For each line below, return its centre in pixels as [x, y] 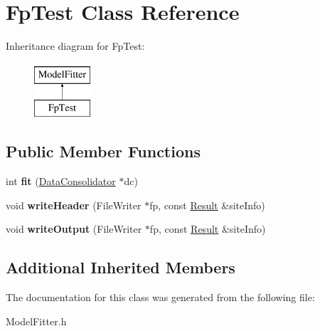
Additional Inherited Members [121, 267]
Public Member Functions [103, 151]
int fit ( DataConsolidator [61, 181]
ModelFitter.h [36, 321]
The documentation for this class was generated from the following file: [160, 297]
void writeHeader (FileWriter [74, 205]
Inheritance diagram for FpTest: [75, 46]
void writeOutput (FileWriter [74, 229]
